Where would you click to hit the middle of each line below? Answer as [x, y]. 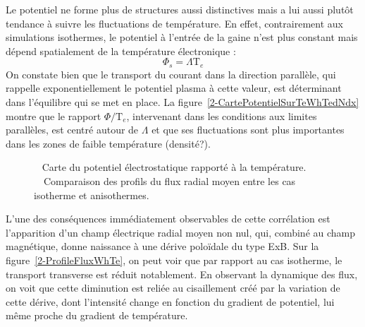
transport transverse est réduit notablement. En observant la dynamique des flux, [182, 274]
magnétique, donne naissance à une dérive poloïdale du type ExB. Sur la [162, 246]
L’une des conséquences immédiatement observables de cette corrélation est [168, 219]
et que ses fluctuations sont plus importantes [248, 130]
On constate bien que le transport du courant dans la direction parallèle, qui [171, 74]
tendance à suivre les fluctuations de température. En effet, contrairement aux [174, 23]
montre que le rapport [54, 115]
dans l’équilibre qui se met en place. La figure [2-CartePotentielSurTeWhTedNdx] [182, 102]
